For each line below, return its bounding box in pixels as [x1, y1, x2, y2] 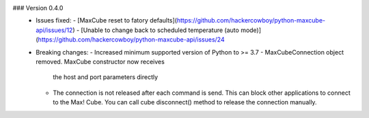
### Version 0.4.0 [12, 4, 64, 12]
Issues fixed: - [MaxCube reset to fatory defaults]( [36, 16, 178, 25]
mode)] [240, 26, 262, 34]
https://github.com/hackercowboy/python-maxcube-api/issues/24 [38, 35, 225, 44]
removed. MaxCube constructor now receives [36, 57, 165, 65]
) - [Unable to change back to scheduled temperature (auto [72, 26, 239, 34]
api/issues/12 [36, 26, 73, 34]
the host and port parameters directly [53, 73, 159, 81]
